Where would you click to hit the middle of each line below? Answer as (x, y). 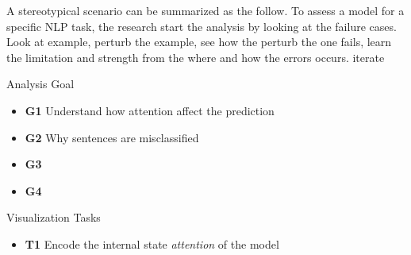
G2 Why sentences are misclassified (112, 137)
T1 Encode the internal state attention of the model (152, 243)
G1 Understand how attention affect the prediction (150, 110)
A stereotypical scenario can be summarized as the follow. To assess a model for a (205, 10)
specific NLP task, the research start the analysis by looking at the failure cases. (202, 26)
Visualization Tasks (54, 217)
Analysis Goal (40, 84)
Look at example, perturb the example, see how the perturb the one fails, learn (199, 42)
